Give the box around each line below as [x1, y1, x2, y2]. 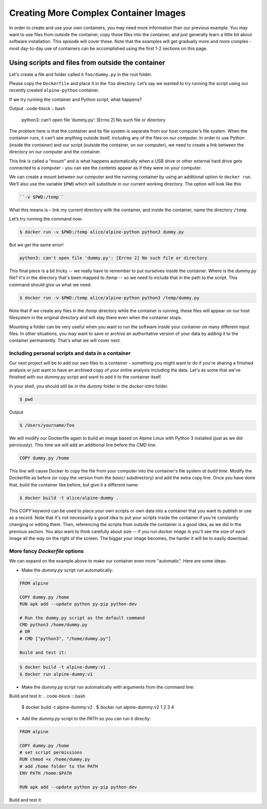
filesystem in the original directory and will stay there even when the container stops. [9, 315, 182, 321]
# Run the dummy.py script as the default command [19, 615, 145, 620]
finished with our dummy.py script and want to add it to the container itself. [9, 374, 162, 380]
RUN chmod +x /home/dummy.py [19, 757, 90, 762]
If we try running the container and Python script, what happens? [9, 96, 142, 102]
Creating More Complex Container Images [9, 7, 186, 18]
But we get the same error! [9, 242, 64, 248]
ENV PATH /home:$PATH [19, 770, 72, 776]
